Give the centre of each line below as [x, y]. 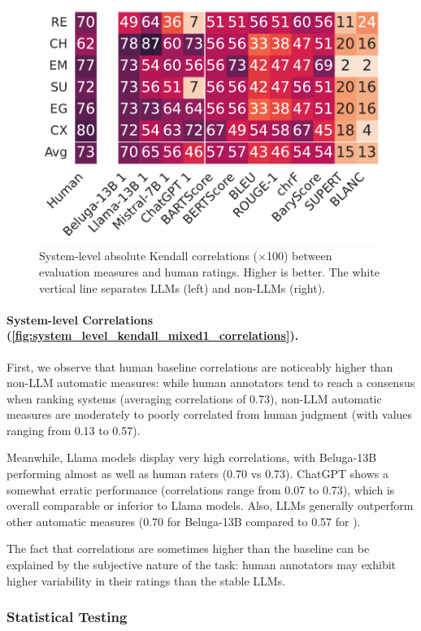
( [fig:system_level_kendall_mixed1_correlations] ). [153, 335]
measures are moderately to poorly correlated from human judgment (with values [210, 414]
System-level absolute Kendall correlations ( [149, 256]
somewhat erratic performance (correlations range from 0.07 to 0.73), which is [201, 489]
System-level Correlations [80, 319]
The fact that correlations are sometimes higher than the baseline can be [188, 548]
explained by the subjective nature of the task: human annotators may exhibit [202, 565]
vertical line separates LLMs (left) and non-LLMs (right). [182, 287]
